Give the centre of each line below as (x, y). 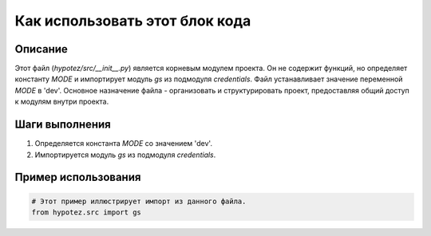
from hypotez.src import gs (86, 212)
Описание (41, 49)
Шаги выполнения (63, 125)
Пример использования (78, 177)
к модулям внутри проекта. (62, 102)
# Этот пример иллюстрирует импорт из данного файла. (139, 201)
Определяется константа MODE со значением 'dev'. (124, 144)
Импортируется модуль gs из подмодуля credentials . (125, 155)
